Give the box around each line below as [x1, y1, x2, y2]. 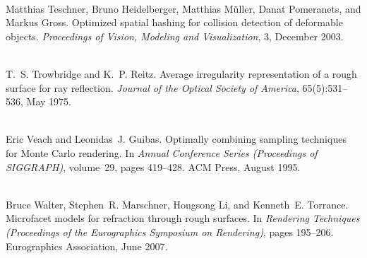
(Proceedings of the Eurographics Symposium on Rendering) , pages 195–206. [6, 224, 334, 239]
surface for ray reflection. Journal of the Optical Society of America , [6, 80, 299, 95]
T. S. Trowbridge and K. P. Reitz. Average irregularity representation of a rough [6, 66, 357, 81]
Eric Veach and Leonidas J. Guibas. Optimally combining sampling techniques [6, 131, 347, 146]
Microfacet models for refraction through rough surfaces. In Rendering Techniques [6, 211, 360, 225]
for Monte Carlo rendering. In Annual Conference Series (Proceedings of [6, 145, 318, 160]
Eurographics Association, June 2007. [6, 238, 168, 253]
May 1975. [26, 94, 71, 109]
